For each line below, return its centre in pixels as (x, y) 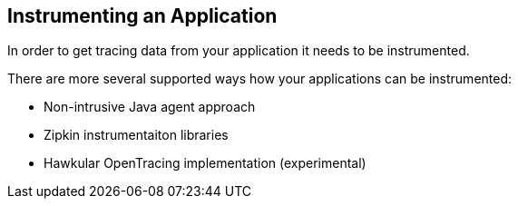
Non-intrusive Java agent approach (150, 107)
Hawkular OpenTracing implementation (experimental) (205, 163)
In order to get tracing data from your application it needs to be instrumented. (239, 51)
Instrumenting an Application (142, 16)
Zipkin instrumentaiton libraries (136, 135)
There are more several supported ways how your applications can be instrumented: (260, 79)
